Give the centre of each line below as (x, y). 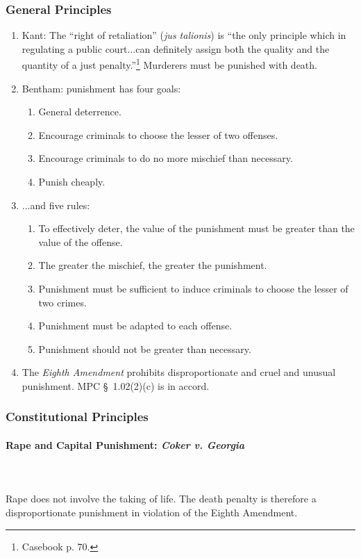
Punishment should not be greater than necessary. (145, 348)
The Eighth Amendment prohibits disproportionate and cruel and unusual (179, 372)
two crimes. (62, 302)
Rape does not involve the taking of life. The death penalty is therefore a (161, 499)
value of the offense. (81, 241)
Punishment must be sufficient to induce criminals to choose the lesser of (193, 288)
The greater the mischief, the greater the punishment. (153, 265)
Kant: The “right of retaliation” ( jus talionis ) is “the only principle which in (184, 35)
